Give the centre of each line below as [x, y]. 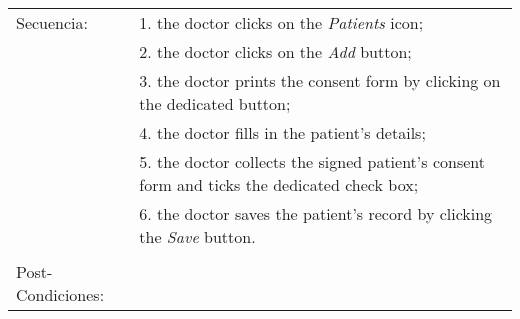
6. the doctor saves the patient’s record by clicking [316, 213]
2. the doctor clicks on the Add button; [275, 51]
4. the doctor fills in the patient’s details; [282, 132]
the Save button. [197, 236]
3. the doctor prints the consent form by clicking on [320, 80]
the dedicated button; [215, 103]
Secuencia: [52, 22]
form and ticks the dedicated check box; [279, 184]
